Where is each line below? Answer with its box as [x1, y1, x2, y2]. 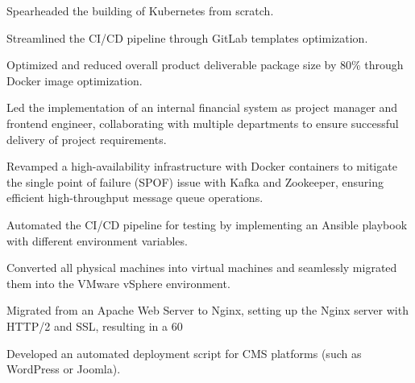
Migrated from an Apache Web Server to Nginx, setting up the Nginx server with [6, 302, 409, 319]
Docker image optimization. [6, 72, 143, 89]
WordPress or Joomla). [6, 360, 121, 377]
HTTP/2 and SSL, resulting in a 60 [6, 317, 183, 334]
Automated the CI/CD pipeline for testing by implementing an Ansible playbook [6, 216, 408, 233]
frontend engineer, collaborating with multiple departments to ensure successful [6, 114, 399, 131]
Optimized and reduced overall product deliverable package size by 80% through [6, 56, 404, 73]
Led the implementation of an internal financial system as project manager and [6, 99, 398, 116]
